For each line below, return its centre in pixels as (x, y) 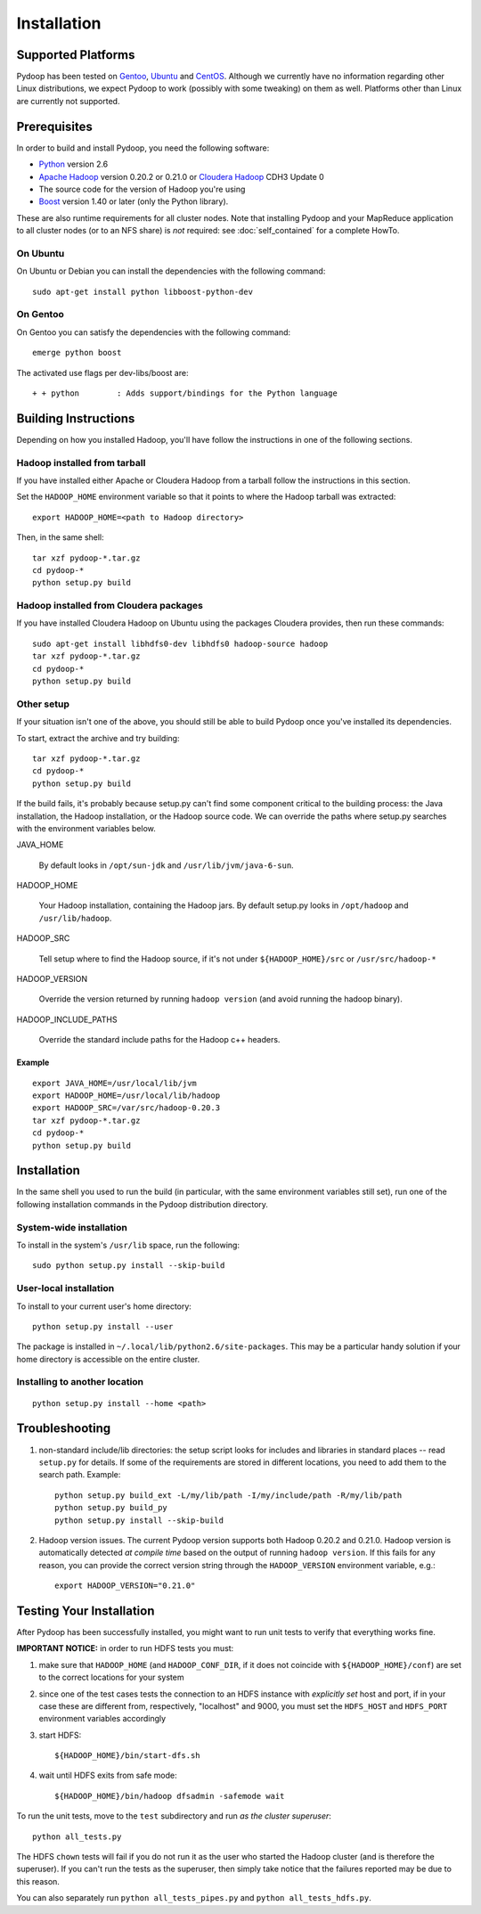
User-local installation (65, 1288)
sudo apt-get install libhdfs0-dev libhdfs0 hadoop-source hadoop (180, 643)
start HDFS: (60, 1735)
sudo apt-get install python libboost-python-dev (143, 291)
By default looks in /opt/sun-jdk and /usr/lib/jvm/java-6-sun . (166, 865)
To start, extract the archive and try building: (98, 738)
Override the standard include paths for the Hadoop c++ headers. (159, 1040)
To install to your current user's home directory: (104, 1306)
